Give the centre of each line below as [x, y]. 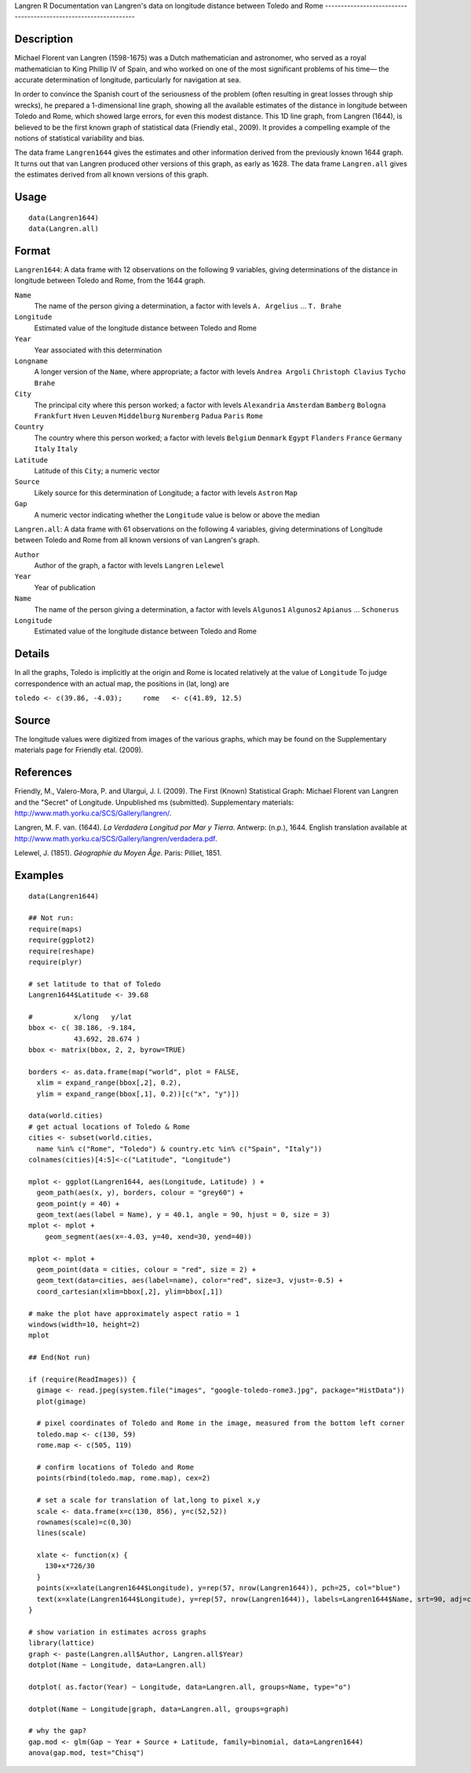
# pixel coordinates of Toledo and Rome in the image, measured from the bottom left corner [221, 1423]
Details [32, 654]
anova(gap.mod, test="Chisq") [87, 1753]
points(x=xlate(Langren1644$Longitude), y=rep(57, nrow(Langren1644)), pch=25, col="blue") [219, 1588]
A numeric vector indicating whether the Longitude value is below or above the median [177, 515]
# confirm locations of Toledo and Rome [115, 1467]
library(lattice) [62, 1643]
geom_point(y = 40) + [78, 1204]
